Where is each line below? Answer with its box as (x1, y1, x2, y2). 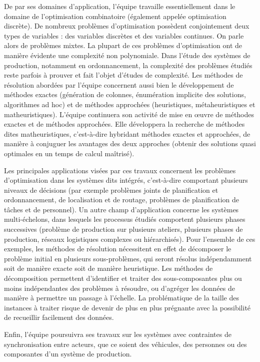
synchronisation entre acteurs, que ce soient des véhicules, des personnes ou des (4, 338, 247, 349)
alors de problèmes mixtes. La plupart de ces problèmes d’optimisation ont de (4, 40, 242, 51)
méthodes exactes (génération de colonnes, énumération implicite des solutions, (4, 89, 246, 100)
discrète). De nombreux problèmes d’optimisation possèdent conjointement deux (4, 21, 249, 31)
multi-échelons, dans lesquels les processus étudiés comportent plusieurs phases (4, 214, 245, 224)
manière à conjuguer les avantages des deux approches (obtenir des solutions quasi (4, 138, 256, 149)
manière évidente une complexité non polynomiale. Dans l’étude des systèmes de (4, 50, 250, 60)
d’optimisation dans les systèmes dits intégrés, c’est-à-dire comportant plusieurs (4, 175, 248, 185)
